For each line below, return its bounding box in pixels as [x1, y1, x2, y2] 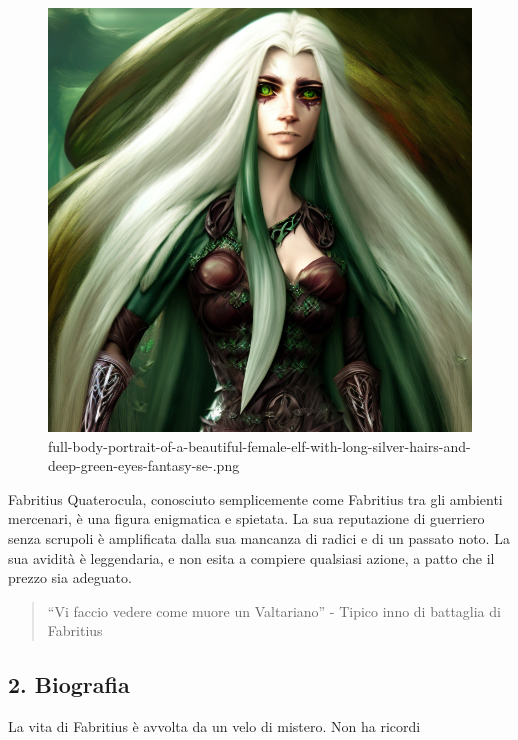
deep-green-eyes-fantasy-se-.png [48, 455, 240, 476]
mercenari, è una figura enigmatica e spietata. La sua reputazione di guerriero [8, 508, 485, 529]
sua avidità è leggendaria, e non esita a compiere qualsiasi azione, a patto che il [8, 547, 495, 568]
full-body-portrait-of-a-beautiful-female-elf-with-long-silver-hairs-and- [48, 435, 471, 456]
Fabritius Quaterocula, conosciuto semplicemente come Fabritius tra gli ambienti [8, 488, 503, 509]
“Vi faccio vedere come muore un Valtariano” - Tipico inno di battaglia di [47, 600, 501, 621]
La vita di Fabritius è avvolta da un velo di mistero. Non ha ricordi [8, 716, 421, 737]
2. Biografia [8, 669, 130, 700]
